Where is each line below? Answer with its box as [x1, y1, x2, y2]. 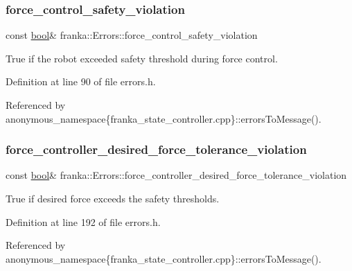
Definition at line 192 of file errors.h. [6, 214, 161, 229]
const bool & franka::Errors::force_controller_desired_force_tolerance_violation [6, 168, 347, 182]
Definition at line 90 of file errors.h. [6, 74, 156, 89]
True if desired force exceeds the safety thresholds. [6, 191, 220, 205]
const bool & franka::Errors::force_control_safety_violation [6, 28, 258, 42]
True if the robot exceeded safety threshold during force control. [6, 51, 278, 65]
